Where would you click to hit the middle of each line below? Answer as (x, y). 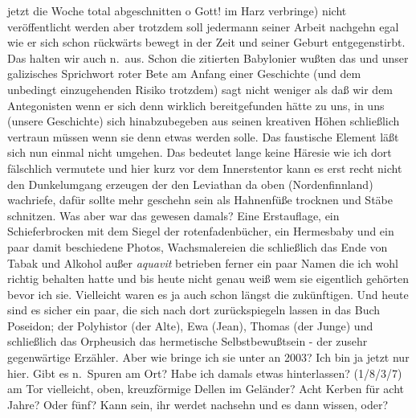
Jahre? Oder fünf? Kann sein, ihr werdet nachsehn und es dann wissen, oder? (198, 404)
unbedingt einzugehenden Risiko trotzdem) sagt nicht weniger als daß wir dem (200, 89)
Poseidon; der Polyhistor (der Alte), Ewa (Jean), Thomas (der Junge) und (190, 325)
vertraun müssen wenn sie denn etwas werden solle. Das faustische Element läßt (203, 136)
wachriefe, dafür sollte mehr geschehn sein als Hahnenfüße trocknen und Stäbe (200, 200)
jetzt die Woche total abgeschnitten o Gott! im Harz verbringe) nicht (177, 10)
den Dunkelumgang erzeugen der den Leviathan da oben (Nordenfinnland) (190, 184)
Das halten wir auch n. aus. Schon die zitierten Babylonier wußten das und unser (208, 57)
